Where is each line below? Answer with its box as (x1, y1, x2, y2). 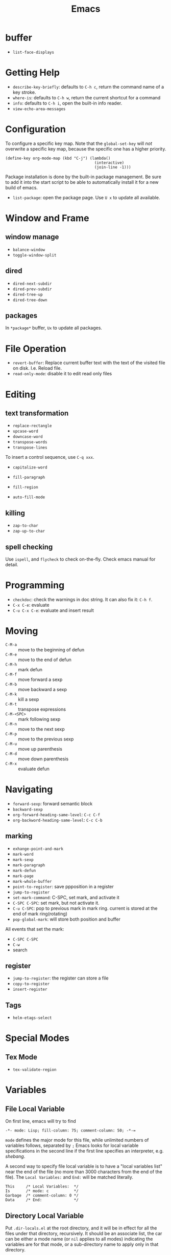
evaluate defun (18, 765, 50, 772)
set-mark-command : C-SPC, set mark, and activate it (12, 894, 120, 900)
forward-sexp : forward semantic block (12, 800, 93, 806)
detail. (5, 562, 19, 567)
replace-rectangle (12, 423, 52, 429)
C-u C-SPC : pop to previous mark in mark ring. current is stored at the (12, 905, 158, 911)
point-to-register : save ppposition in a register (12, 883, 114, 889)
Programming (5, 580, 65, 591)
